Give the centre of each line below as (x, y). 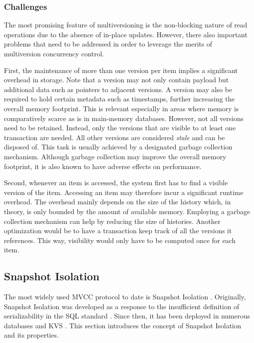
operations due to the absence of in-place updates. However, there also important (126, 34)
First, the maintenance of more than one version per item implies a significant (121, 70)
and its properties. (31, 335)
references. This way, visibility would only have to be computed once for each (120, 240)
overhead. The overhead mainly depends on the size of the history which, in (117, 202)
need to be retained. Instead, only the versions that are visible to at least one (120, 128)
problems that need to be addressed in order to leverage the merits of (108, 44)
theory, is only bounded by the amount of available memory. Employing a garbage (127, 211)
